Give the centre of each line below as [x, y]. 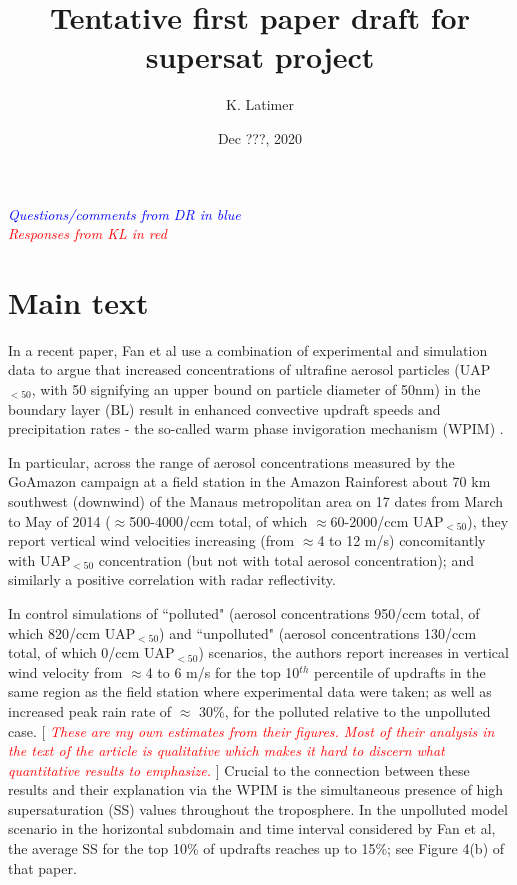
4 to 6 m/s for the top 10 [222, 671]
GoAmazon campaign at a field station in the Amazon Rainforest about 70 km [249, 481]
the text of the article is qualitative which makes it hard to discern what [226, 750]
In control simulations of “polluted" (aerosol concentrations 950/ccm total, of [244, 612]
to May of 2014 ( [59, 520]
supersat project [260, 56]
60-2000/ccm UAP [387, 520]
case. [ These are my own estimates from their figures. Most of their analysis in [251, 730]
